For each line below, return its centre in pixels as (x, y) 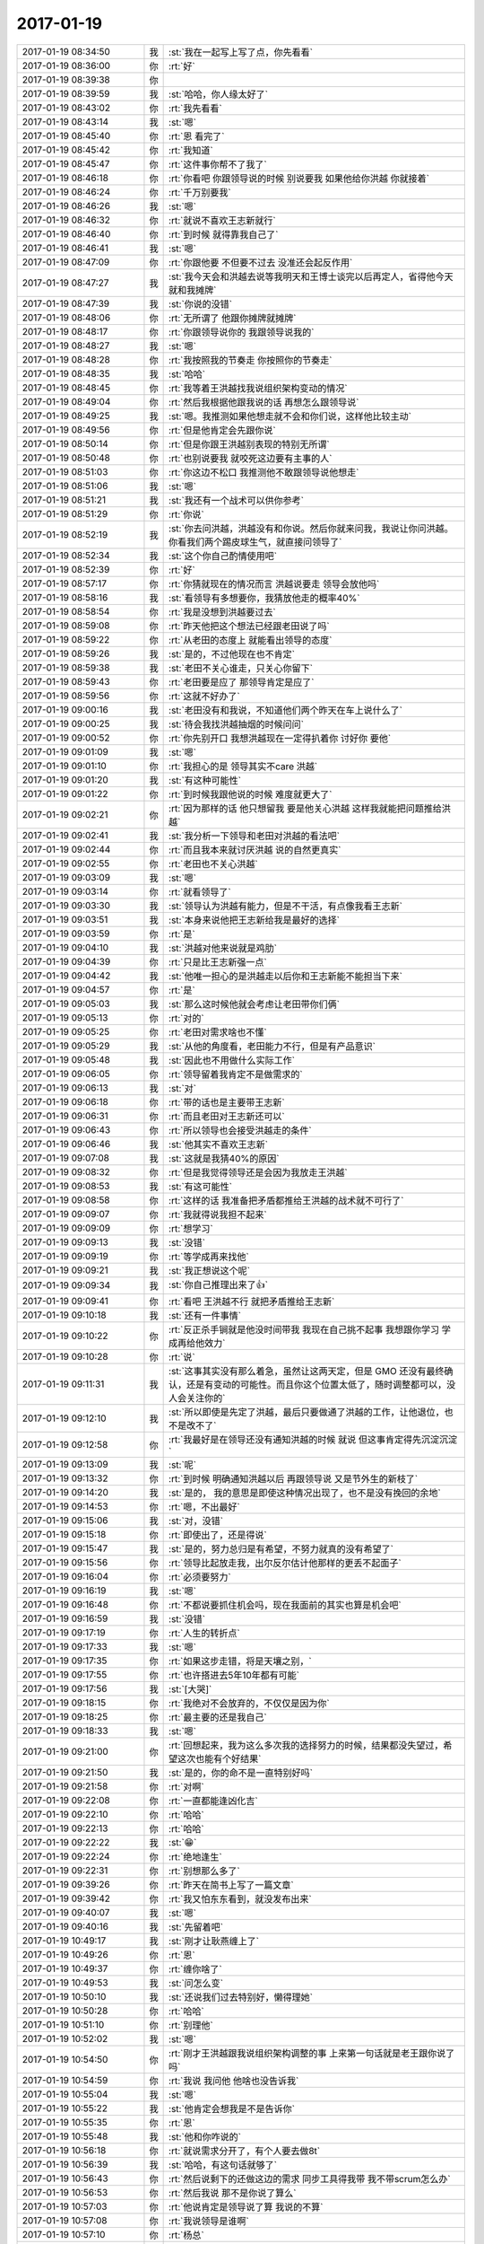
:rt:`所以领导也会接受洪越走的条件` (241, 1130)
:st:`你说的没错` (201, 303)
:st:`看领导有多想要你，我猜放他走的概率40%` (264, 598)
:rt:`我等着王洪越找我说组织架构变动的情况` (259, 388)
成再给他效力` (197, 1343)
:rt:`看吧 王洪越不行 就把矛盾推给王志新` (252, 1302)
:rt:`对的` (187, 1018)
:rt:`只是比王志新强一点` (218, 962)
